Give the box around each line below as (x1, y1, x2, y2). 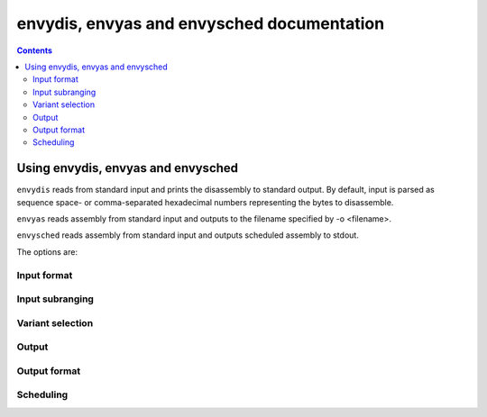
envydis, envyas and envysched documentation (16, 14, 385, 33)
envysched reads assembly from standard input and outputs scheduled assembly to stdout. (16, 230, 360, 240)
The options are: (16, 246, 78, 257)
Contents (16, 45, 53, 56)
